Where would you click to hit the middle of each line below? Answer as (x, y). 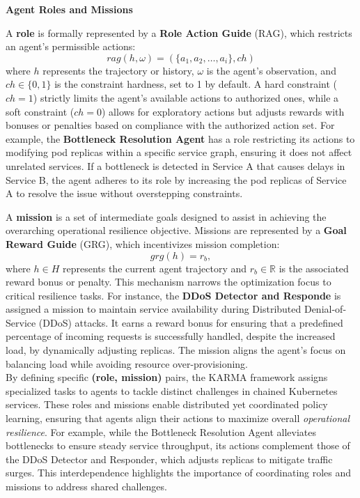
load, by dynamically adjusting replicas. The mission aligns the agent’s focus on (176, 350)
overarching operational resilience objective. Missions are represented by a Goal (176, 230)
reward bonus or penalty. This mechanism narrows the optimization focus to (169, 282)
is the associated (314, 268)
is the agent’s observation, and (271, 70)
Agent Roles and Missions (69, 9)
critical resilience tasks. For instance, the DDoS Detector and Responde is (173, 295)
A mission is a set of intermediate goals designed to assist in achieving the (166, 216)
